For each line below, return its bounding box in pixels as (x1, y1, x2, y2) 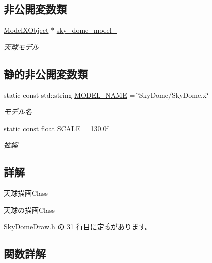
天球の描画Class (4, 204, 55, 215)
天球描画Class (4, 188, 48, 198)
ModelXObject (4, 25, 49, 35)
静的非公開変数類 (4, 66, 88, 81)
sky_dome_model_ (56, 25, 117, 35)
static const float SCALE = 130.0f (4, 123, 108, 133)
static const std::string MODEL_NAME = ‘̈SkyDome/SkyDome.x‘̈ (4, 89, 209, 100)
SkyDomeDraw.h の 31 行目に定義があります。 (4, 221, 152, 232)
